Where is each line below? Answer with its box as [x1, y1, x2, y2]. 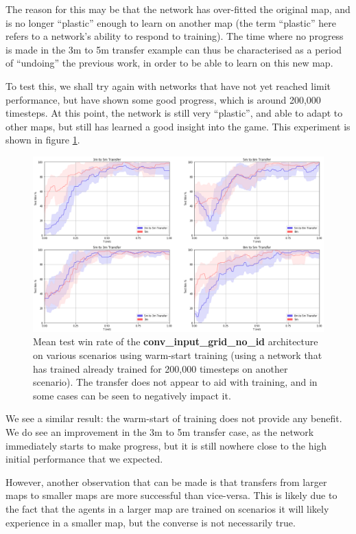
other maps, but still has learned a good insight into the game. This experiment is [5, 119, 351, 133]
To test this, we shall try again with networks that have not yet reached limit [5, 78, 331, 93]
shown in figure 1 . [5, 132, 80, 147]
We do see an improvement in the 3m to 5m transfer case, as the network [5, 424, 314, 439]
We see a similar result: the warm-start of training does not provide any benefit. [5, 411, 342, 426]
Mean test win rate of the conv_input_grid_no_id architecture [33, 334, 318, 349]
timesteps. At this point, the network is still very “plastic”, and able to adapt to [5, 106, 343, 120]
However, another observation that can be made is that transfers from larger [5, 474, 327, 489]
